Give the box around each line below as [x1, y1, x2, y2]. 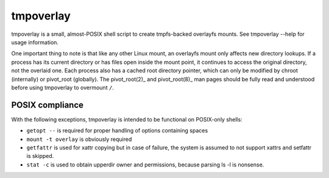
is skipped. [26, 152, 54, 160]
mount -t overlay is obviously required [26, 135, 132, 143]
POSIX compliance [11, 100, 84, 110]
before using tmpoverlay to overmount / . [11, 84, 114, 91]
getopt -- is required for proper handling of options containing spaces [26, 127, 208, 134]
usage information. [11, 38, 59, 46]
